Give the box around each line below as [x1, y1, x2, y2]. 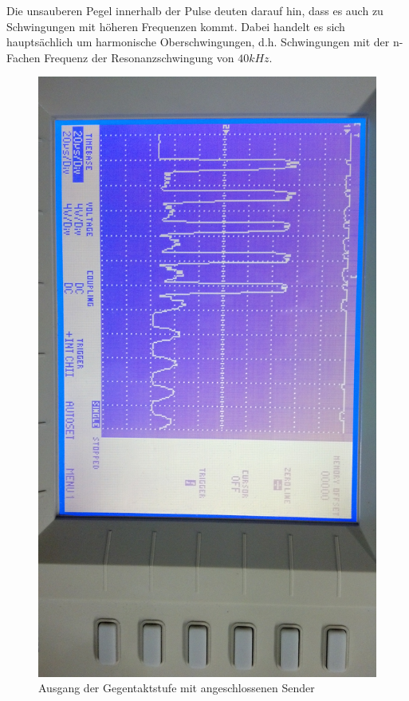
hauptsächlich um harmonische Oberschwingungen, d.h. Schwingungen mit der [6, 33, 390, 50]
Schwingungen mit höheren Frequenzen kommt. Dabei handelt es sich [6, 18, 345, 34]
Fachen [6, 49, 41, 65]
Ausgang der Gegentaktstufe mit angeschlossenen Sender [38, 679, 315, 696]
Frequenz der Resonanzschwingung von [44, 49, 234, 65]
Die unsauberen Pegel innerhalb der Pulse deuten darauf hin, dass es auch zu [6, 2, 383, 18]
